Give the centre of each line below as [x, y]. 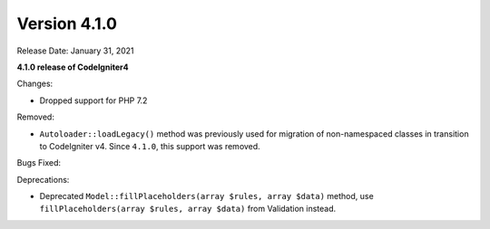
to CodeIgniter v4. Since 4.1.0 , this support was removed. [150, 146]
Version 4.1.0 [67, 24]
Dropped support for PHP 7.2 [93, 100]
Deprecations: [43, 179]
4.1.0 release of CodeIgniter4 [73, 67]
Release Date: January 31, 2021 [76, 51]
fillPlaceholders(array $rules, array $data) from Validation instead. [188, 209]
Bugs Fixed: [39, 163]
